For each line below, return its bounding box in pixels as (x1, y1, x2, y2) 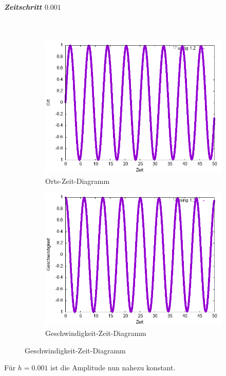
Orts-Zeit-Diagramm (45, 175, 110, 186)
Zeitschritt (4, 1, 42, 12)
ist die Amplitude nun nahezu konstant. (50, 362, 176, 373)
